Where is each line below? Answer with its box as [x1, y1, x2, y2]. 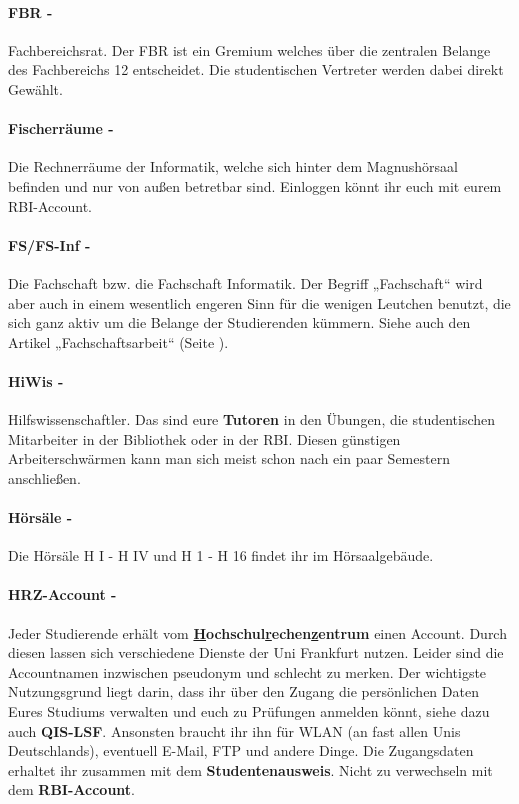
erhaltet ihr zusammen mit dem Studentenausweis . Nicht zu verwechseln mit [8, 759, 493, 780]
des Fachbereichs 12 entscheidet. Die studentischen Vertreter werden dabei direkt [8, 59, 504, 80]
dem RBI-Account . [8, 779, 136, 800]
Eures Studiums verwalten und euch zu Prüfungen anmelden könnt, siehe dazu [8, 701, 490, 722]
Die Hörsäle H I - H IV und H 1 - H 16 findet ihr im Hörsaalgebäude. [8, 545, 434, 566]
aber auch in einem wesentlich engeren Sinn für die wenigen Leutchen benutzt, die [8, 292, 511, 313]
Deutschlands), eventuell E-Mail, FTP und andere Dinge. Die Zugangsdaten [8, 740, 474, 761]
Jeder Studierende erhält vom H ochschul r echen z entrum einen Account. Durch [8, 622, 507, 643]
